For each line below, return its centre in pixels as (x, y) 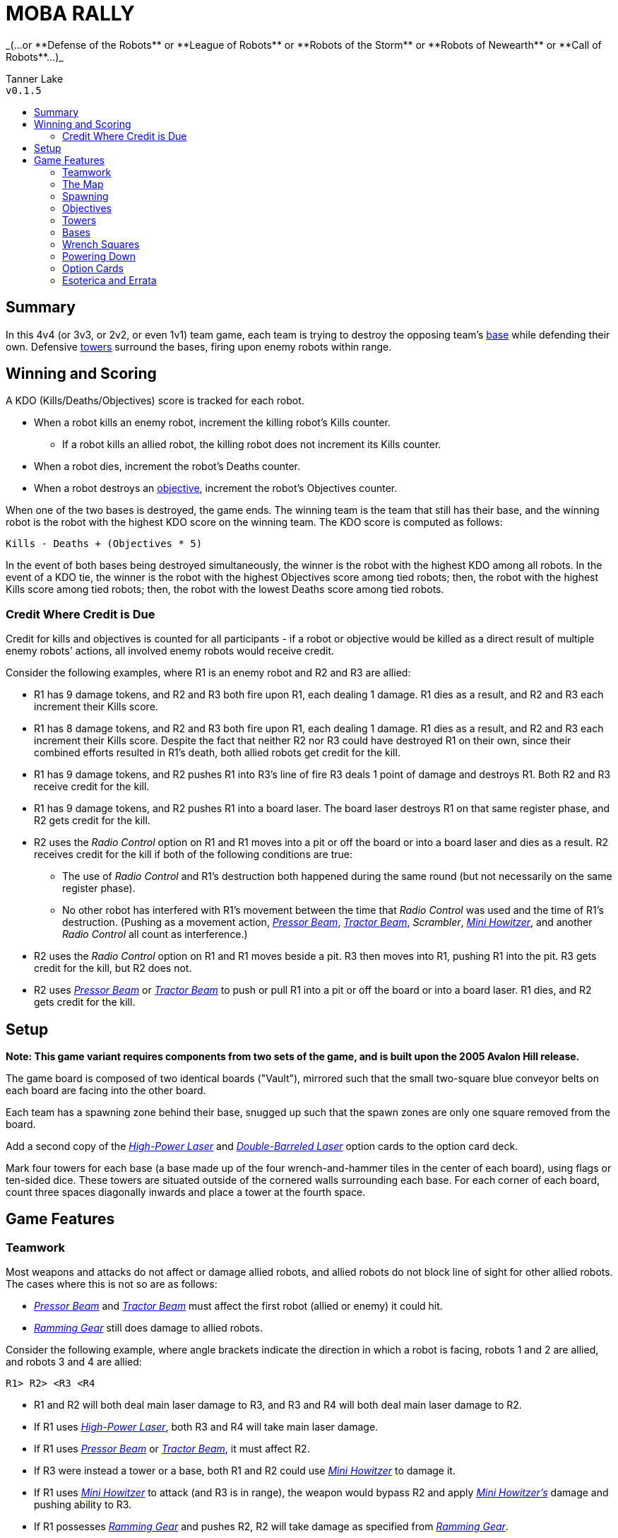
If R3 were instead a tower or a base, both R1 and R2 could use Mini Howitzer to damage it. (245, 1471)
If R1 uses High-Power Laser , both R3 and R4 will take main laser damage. (206, 1427)
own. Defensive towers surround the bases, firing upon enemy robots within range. (199, 346)
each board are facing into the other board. (106, 1091)
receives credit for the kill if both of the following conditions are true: (194, 855)
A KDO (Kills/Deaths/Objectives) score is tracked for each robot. (155, 401)
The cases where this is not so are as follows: (112, 1284)
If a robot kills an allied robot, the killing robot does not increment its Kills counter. (252, 445)
